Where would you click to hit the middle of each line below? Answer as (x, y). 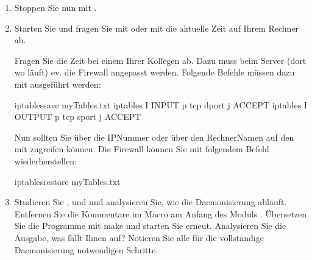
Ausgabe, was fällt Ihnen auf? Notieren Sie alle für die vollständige (139, 237)
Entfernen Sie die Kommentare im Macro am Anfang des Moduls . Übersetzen (161, 213)
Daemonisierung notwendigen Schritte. (86, 249)
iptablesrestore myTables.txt (67, 181)
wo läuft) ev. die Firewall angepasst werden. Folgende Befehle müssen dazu (154, 72)
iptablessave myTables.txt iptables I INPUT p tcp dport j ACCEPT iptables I (161, 104)
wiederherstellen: (45, 160)
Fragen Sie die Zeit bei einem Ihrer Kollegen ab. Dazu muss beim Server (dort (160, 60)
